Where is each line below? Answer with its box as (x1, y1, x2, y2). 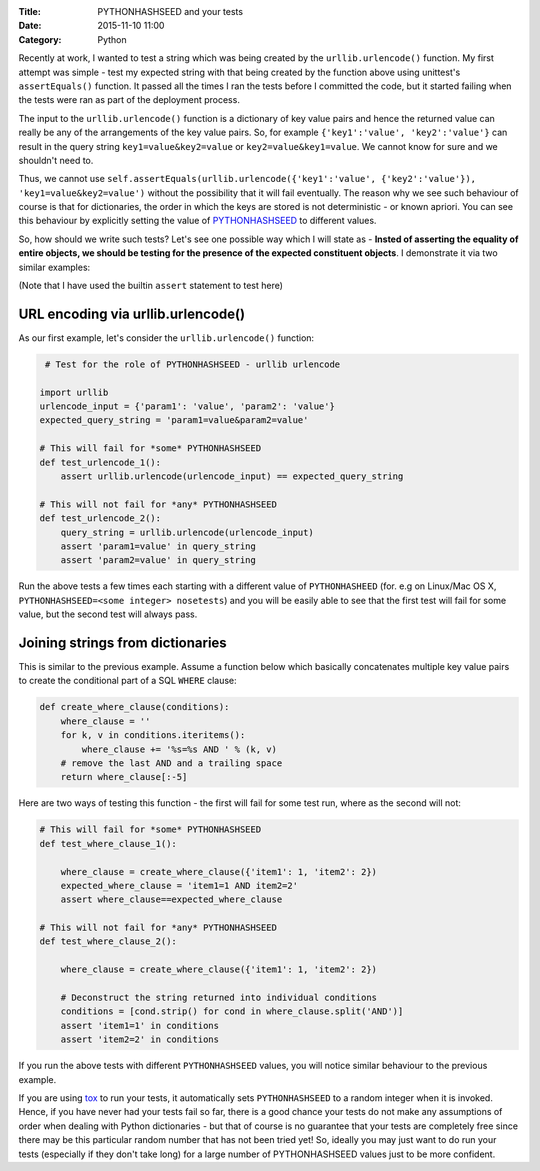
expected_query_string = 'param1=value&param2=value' (39, 415, 309, 426)
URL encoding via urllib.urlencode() (18, 305, 245, 322)
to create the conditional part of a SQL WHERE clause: (18, 675, 237, 687)
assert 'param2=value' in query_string (60, 555, 257, 566)
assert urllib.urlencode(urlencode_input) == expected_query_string (60, 471, 404, 482)
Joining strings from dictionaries (18, 634, 227, 651)
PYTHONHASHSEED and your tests (97, 6, 244, 17)
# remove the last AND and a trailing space (60, 758, 283, 769)
